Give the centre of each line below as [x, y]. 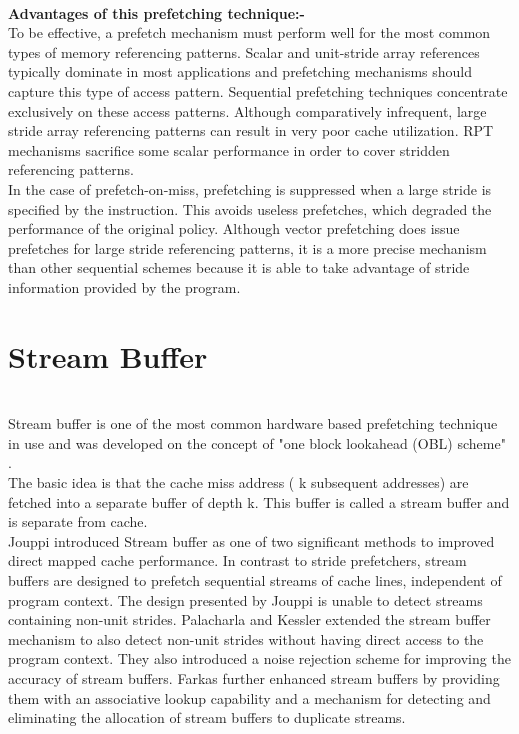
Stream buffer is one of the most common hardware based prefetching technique [253, 423]
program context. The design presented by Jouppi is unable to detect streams [245, 599]
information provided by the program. [124, 286]
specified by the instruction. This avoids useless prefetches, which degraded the [250, 208]
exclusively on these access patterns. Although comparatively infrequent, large [247, 110]
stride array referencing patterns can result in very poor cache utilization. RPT [251, 130]
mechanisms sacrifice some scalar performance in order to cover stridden [229, 149]
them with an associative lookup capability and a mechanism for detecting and [249, 697]
